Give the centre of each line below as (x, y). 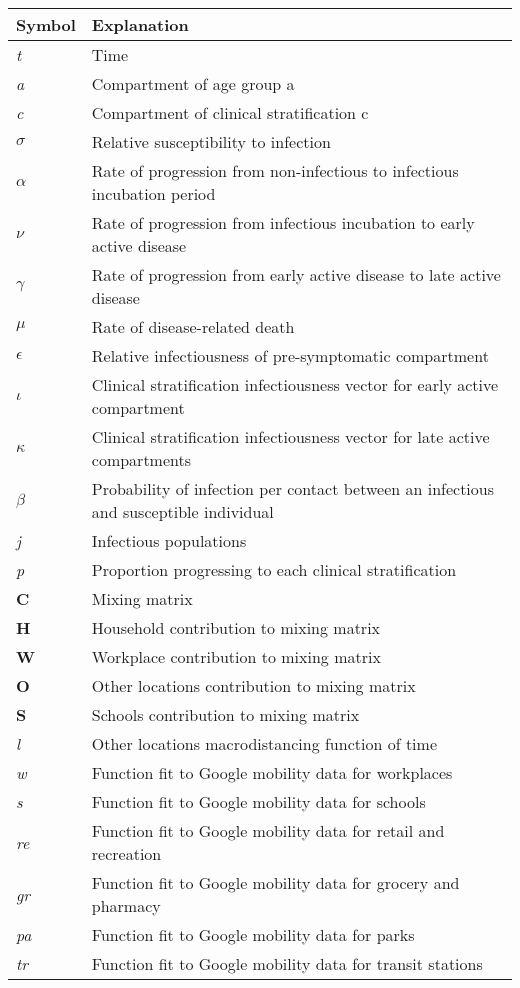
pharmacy (126, 905)
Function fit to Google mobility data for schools (258, 801)
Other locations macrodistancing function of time (264, 743)
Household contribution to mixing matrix (236, 627)
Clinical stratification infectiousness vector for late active (290, 436)
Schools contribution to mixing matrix (225, 714)
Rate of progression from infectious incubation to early (283, 222)
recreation (126, 853)
